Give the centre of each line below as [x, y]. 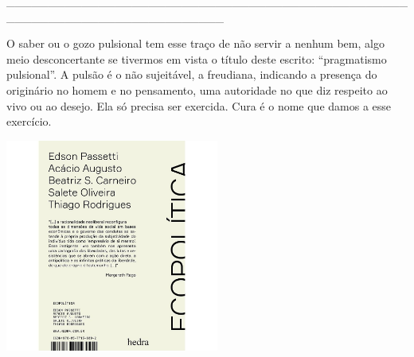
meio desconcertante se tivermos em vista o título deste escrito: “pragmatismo [197, 58]
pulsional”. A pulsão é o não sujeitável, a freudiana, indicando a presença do [192, 74]
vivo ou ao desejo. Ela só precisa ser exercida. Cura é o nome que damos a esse [199, 105]
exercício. [29, 121]
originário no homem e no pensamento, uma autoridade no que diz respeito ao [197, 89]
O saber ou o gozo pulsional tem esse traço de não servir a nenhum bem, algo [195, 43]
